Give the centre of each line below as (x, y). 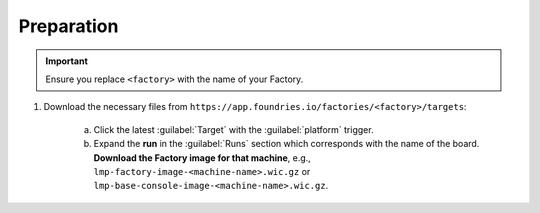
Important (67, 61)
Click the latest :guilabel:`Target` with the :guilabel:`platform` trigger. (233, 129)
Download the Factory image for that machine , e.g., (202, 157)
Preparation (68, 26)
